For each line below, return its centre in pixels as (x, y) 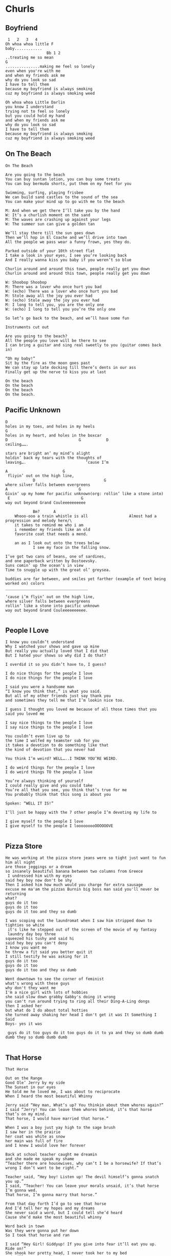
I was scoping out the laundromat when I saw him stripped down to (79, 921)
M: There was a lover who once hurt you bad (54, 287)
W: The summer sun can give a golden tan (50, 224)
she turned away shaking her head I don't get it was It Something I (81, 1015)
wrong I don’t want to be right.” (42, 1168)
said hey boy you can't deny (36, 943)
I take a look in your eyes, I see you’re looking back (66, 255)
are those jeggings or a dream (39, 867)
